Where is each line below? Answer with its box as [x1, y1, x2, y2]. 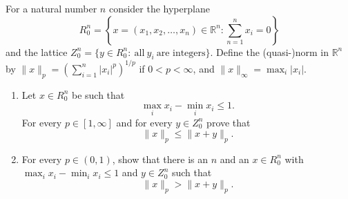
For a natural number [6, 1, 97, 15]
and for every [116, 115, 173, 129]
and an [220, 151, 249, 166]
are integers [156, 48, 206, 58]
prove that [206, 115, 251, 129]
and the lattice [6, 44, 68, 59]
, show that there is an [112, 151, 208, 166]
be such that [71, 87, 125, 102]
